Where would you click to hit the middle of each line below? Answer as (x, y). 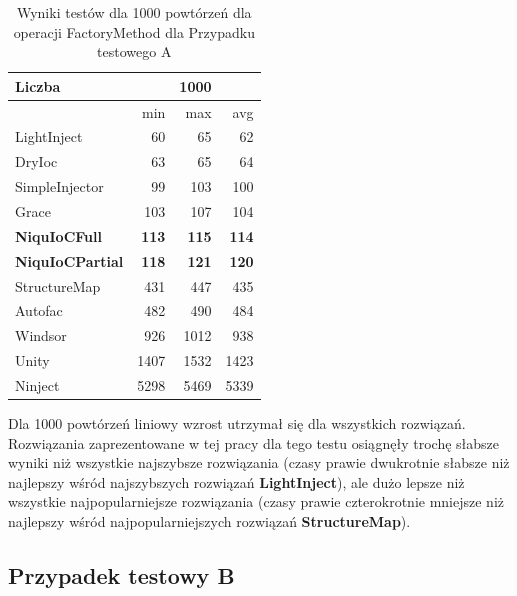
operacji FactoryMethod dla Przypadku (134, 31)
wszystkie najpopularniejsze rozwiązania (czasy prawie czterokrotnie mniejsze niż (256, 501)
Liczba (38, 85)
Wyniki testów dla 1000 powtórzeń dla (134, 12)
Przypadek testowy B (121, 574)
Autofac (39, 310)
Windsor (41, 335)
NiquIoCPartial (69, 260)
